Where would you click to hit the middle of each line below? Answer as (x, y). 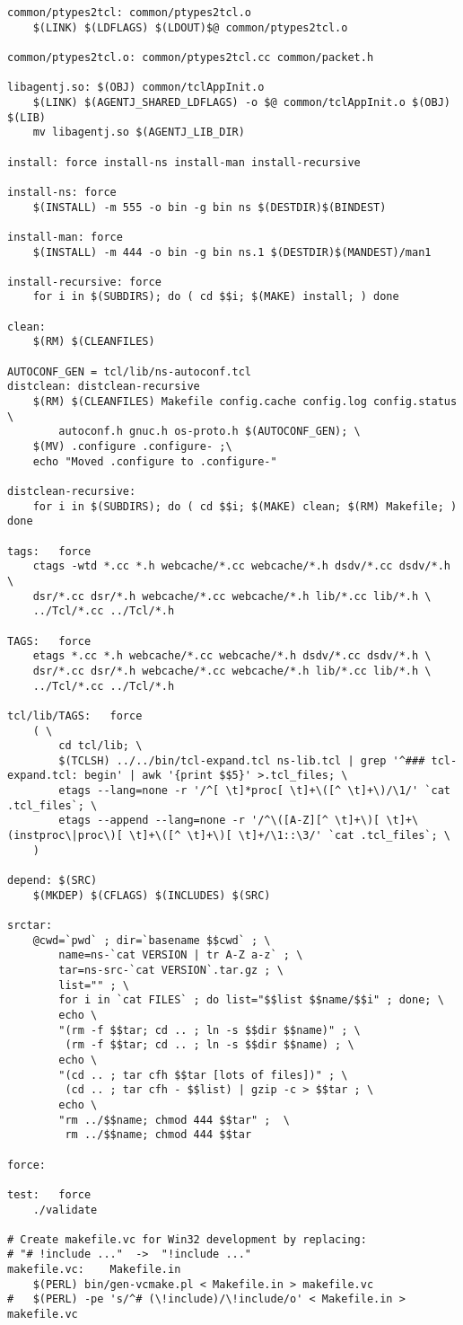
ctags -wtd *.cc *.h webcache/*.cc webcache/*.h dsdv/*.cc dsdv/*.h (241, 566)
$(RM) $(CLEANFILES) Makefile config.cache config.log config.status (245, 402)
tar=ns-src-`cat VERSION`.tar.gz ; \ (171, 970)
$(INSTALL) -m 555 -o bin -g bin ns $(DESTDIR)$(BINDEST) (210, 207)
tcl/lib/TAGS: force (75, 715)
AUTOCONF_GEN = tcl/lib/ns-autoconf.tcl (130, 371)
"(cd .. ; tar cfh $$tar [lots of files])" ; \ (203, 1075)
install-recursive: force (84, 282)
